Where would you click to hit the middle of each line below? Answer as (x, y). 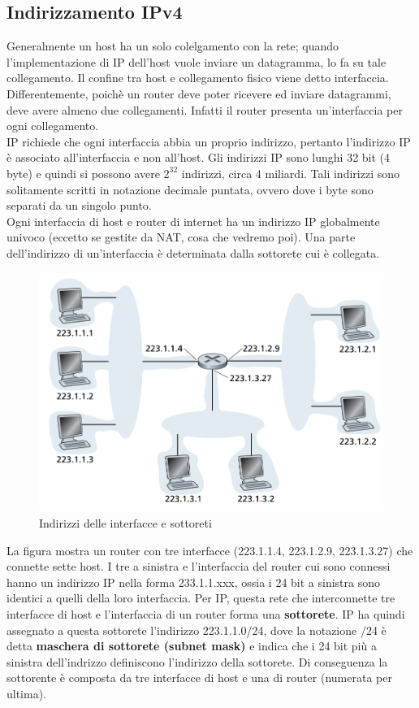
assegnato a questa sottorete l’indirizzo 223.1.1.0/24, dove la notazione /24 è (197, 630)
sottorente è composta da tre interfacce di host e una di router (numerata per (199, 678)
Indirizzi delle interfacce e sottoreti (125, 522)
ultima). (27, 693)
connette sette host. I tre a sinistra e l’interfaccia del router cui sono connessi (199, 566)
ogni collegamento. (53, 126)
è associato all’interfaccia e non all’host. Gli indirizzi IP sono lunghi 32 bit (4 (199, 157)
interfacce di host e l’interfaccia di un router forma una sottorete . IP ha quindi (206, 613)
